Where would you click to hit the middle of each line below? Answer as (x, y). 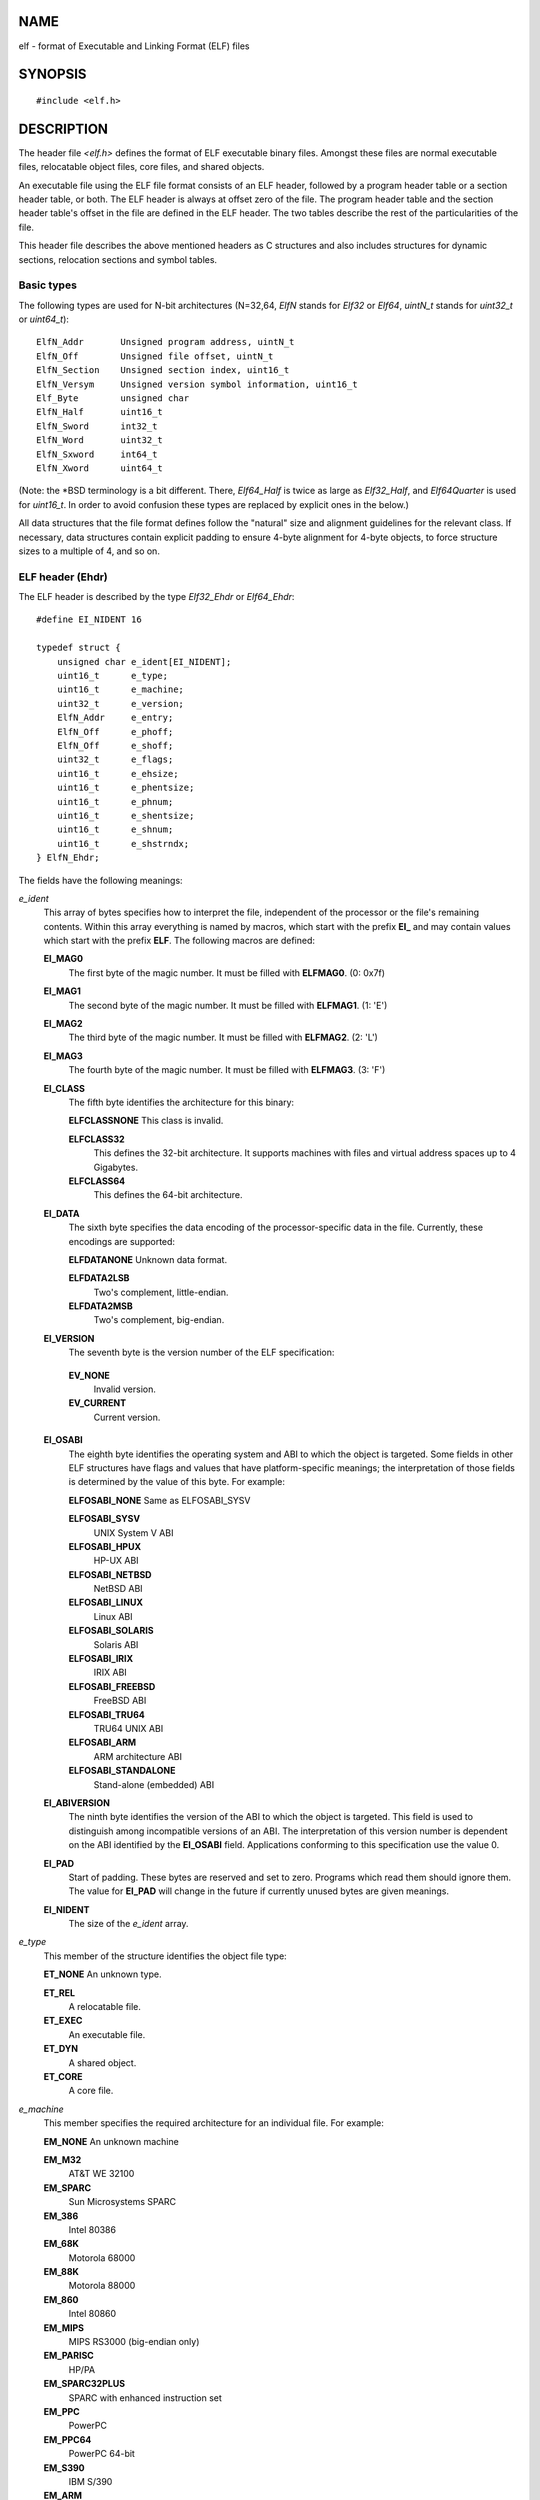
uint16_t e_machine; (120, 689)
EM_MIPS (64, 2327)
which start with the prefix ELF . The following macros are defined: (179, 941)
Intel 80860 (92, 2314)
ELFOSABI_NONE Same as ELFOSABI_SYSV (159, 1500)
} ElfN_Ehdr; (68, 858)
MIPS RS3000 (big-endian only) (134, 2342)
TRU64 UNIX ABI (128, 1728)
